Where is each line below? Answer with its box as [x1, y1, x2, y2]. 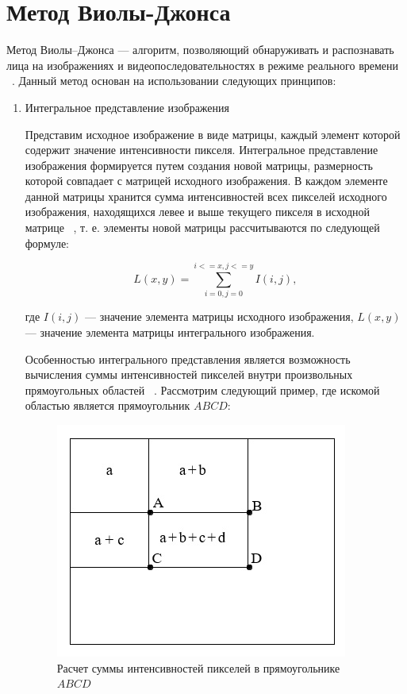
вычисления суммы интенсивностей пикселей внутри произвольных [25, 366, 353, 383]
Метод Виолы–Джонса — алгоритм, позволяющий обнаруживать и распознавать [6, 41, 394, 58]
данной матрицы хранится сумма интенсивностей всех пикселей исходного [25, 187, 387, 204]
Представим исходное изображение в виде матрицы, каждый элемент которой [25, 125, 401, 142]
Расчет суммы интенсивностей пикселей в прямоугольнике [56, 659, 340, 676]
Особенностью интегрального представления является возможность [25, 350, 351, 367]
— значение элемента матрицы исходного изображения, [85, 308, 354, 325]
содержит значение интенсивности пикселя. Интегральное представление [25, 141, 378, 158]
